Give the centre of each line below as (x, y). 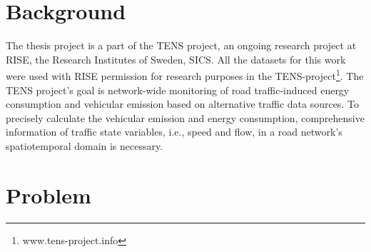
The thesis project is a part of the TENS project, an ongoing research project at (181, 45)
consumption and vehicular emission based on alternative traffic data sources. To (182, 104)
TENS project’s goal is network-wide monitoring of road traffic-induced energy (178, 90)
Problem (49, 195)
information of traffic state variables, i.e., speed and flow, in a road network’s (174, 132)
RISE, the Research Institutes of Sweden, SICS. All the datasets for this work (176, 59)
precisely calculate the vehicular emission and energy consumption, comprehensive (185, 117)
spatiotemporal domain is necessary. (85, 145)
